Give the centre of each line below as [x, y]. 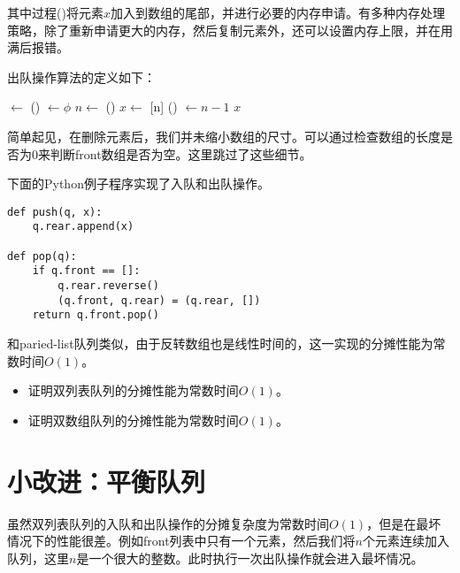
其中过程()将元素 [55, 12]
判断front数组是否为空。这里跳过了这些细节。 [181, 153]
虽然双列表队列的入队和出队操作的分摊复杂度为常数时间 [168, 523]
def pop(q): [42, 256]
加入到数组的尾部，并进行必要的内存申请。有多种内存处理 [277, 12]
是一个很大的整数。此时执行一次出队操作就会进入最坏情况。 [250, 558]
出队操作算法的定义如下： [81, 76]
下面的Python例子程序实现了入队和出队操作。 [138, 183]
